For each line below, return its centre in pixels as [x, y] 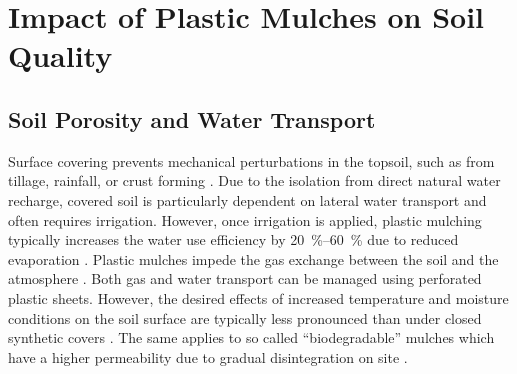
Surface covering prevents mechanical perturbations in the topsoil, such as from [251, 160]
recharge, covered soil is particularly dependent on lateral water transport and [247, 199]
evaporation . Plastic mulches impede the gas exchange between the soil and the [253, 258]
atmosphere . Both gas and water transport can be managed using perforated [245, 278]
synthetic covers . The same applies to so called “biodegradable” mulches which [251, 337]
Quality [60, 55]
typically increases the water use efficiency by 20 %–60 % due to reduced [233, 239]
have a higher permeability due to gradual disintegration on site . [208, 356]
